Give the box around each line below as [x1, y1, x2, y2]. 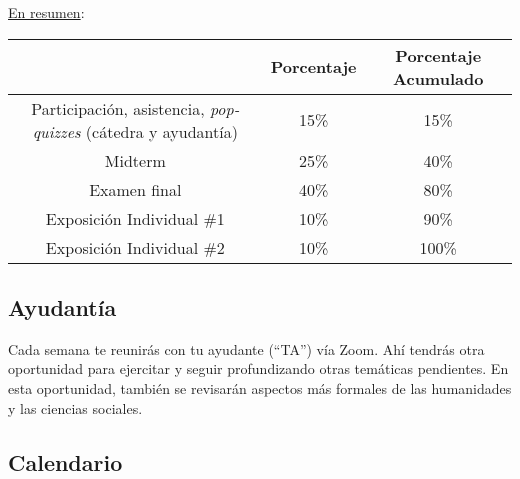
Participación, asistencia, [31, 96, 205, 120]
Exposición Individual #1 [45, 206, 225, 230]
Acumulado [393, 66, 484, 90]
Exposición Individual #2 [45, 235, 225, 259]
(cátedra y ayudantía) [85, 119, 238, 143]
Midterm [104, 148, 166, 172]
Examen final [89, 177, 182, 201]
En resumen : [8, 2, 85, 22]
